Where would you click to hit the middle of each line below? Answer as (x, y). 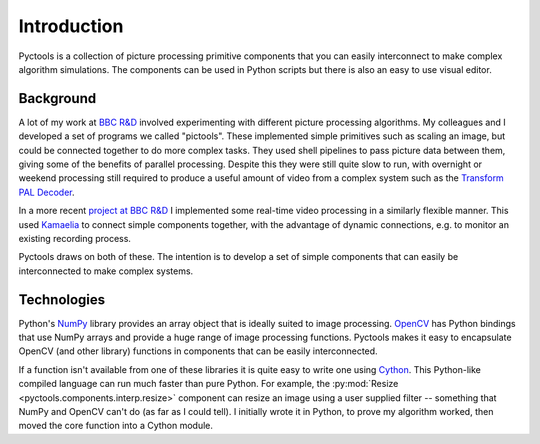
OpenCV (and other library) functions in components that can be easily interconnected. (198, 351)
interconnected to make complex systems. (106, 271)
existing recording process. (75, 238)
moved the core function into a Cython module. (116, 426)
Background (57, 98)
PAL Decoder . (46, 192)
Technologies (62, 299)
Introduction (71, 26)
